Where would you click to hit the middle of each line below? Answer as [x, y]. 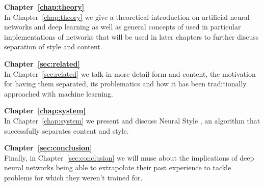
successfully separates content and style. [67, 130]
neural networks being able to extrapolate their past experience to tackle [118, 167]
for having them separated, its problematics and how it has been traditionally [125, 84]
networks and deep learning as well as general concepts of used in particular [123, 27]
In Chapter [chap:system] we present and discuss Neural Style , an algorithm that [132, 120]
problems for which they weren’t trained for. [73, 177]
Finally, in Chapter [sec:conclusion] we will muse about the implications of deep [129, 157]
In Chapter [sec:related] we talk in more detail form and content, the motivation [130, 73]
